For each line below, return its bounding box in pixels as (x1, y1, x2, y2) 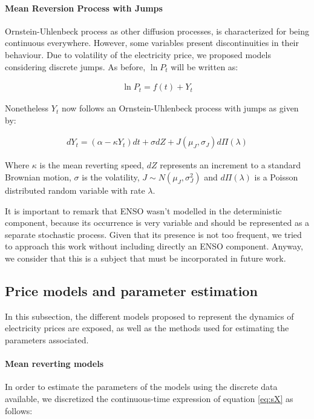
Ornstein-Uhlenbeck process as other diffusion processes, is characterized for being (5, 24, 309, 37)
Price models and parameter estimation (5, 281, 258, 300)
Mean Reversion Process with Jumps (5, 1, 163, 14)
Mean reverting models (5, 357, 104, 370)
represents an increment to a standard (160, 159, 301, 171)
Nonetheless (5, 102, 49, 114)
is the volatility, (82, 171, 140, 183)
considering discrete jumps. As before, (5, 60, 146, 73)
